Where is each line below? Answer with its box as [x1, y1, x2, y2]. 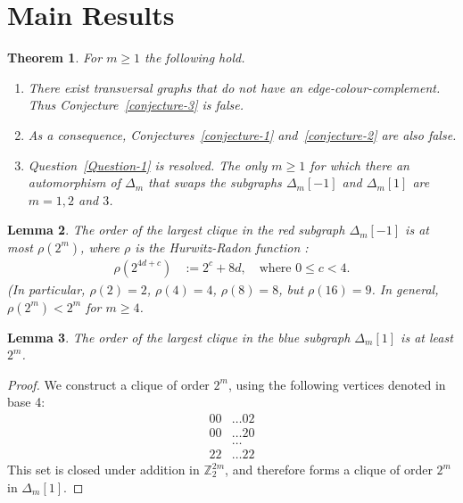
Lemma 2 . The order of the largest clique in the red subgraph [7, 220, 345, 239]
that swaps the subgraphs [148, 173, 282, 192]
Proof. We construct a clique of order [7, 375, 210, 393]
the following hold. [145, 48, 245, 67]
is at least [401, 327, 453, 346]
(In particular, [7, 279, 86, 298]
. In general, [371, 279, 439, 298]
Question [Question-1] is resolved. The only [28, 155, 268, 174]
